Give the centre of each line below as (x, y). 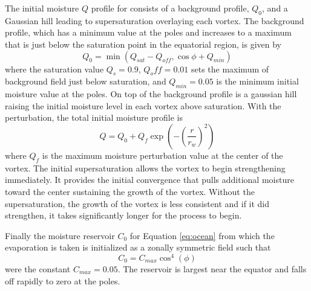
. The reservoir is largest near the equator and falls (212, 268)
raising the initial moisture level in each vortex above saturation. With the (143, 105)
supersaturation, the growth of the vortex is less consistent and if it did (137, 203)
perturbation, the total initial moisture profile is (94, 117)
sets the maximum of (230, 69)
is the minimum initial (257, 81)
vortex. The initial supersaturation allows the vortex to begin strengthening (145, 168)
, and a (275, 8)
